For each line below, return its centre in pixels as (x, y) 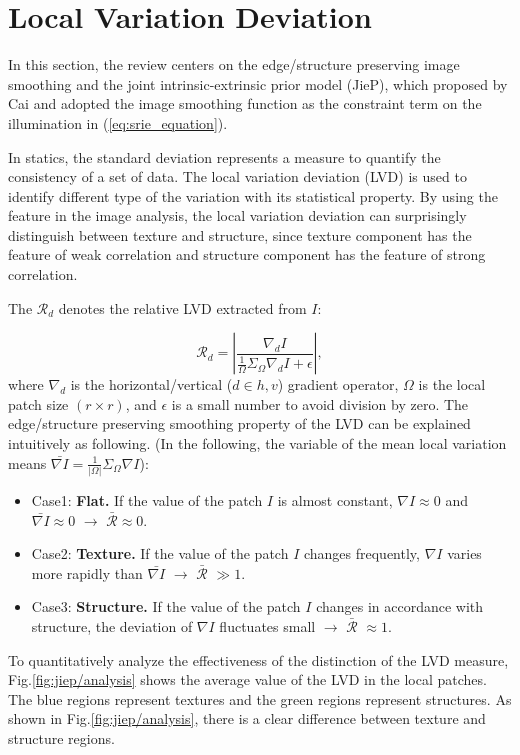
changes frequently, (361, 553)
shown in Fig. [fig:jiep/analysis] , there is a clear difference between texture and (247, 718)
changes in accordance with (400, 606)
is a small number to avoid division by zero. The (320, 403)
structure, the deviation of (112, 625)
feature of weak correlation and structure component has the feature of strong (247, 254)
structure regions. (61, 737)
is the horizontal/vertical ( (151, 384)
